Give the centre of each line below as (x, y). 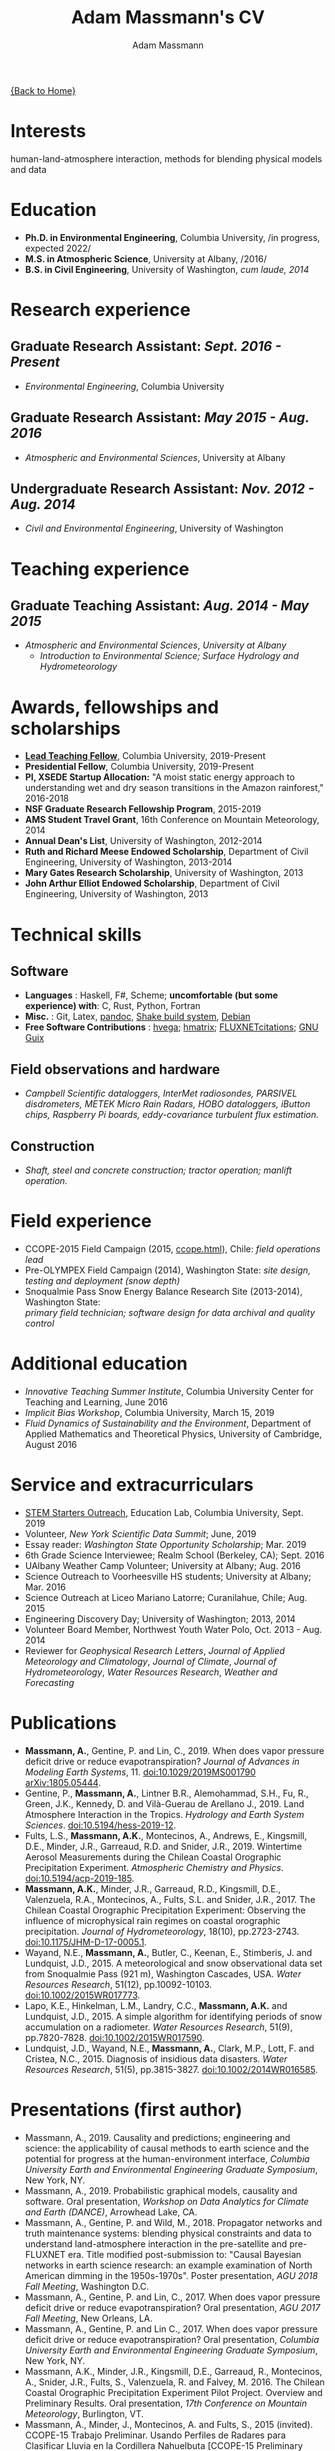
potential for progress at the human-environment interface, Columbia (167, 2158)
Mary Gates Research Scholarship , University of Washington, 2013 (164, 873)
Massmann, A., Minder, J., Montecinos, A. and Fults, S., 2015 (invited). (168, 2424)
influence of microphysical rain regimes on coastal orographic (152, 1920)
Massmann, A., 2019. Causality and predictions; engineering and (157, 2137)
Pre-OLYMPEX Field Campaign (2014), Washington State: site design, (168, 1270)
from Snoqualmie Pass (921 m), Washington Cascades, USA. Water (163, 1973)
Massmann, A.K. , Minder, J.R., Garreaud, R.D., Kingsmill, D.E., (153, 1888)
